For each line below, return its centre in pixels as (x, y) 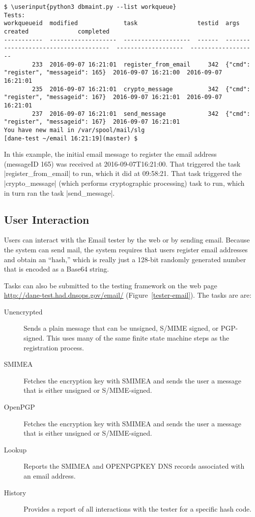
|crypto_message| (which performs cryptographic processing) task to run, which (124, 183)
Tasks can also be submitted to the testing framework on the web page (111, 285)
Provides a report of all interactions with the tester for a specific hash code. (138, 509)
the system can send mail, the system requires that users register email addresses (126, 249)
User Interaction (47, 219)
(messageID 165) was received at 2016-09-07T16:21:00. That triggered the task (122, 163)
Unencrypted (23, 311)
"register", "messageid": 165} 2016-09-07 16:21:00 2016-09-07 (113, 73)
